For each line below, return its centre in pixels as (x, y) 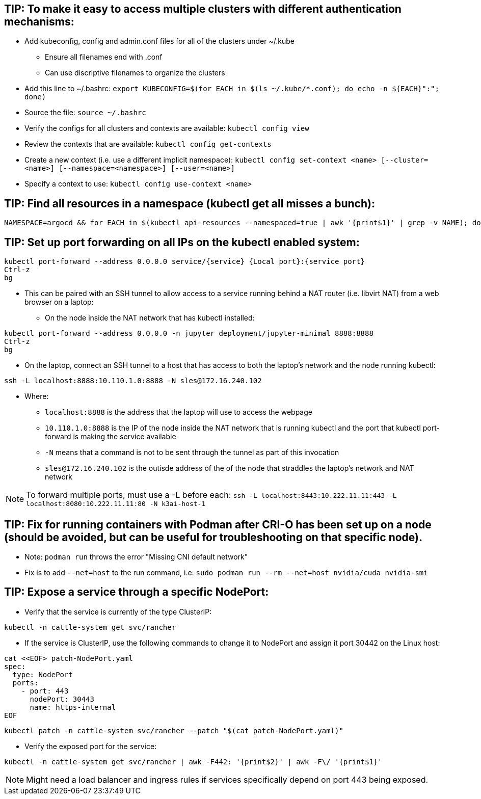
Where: (37, 396)
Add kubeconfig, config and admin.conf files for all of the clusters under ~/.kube (159, 41)
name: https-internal (73, 707)
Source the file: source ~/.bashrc (85, 113)
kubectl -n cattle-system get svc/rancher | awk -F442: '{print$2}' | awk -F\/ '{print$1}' (193, 762)
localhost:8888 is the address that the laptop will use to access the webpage (179, 412)
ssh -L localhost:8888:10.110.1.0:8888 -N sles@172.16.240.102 (133, 381)
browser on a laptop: (59, 302)
